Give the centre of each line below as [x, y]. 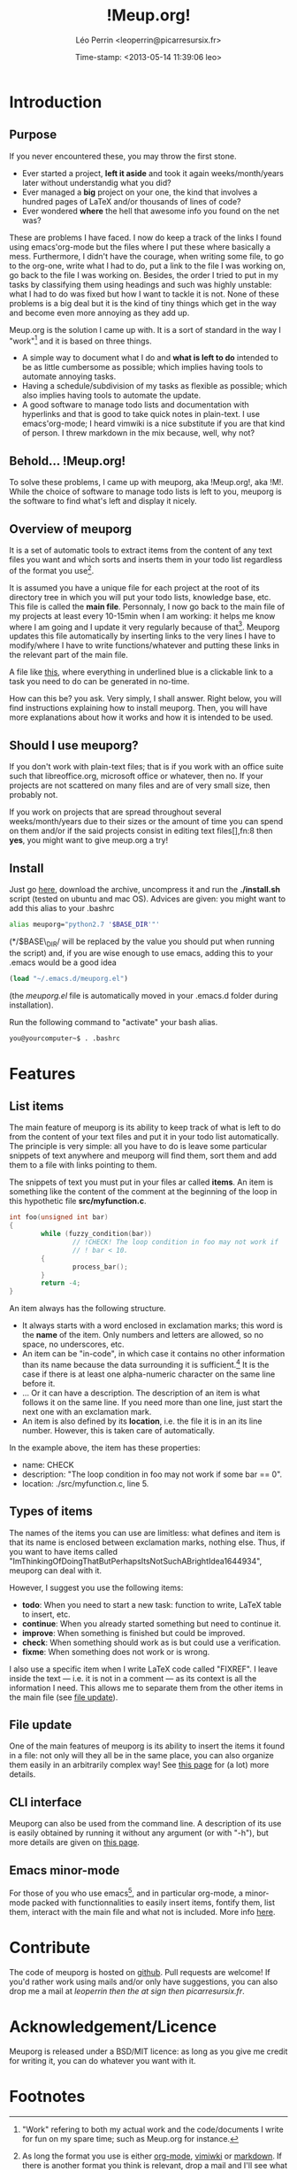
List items [37, 1106]
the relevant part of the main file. [69, 655]
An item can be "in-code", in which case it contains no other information [153, 1354]
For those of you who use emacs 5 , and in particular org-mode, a [126, 1892]
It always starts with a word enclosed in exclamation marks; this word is [152, 1325]
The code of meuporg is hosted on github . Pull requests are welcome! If [140, 1972]
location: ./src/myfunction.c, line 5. [85, 1483]
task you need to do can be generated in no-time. [99, 682]
